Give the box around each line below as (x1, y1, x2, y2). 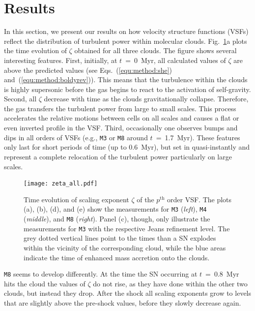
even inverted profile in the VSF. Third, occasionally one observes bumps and (4, 123, 238, 133)
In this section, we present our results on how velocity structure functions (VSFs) (4, 26, 249, 36)
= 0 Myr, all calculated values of (125, 55, 226, 65)
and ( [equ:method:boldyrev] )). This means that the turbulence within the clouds (4, 74, 248, 85)
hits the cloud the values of (4, 278, 85, 288)
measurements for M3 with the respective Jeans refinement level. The (24, 223, 230, 233)
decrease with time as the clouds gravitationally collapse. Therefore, (44, 93, 249, 104)
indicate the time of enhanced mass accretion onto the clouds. (24, 252, 210, 262)
